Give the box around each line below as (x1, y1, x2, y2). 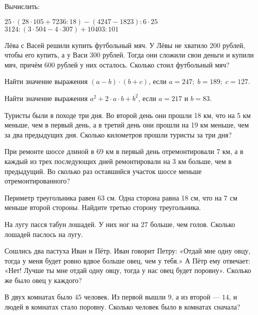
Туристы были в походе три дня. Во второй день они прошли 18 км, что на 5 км (4, 109, 251, 120)
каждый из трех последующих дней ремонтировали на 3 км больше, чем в (4, 155, 232, 166)
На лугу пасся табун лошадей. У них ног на (4, 218, 139, 229)
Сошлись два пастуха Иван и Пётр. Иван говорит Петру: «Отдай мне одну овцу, (4, 245, 250, 256)
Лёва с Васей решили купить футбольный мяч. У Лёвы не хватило (4, 39, 207, 50)
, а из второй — (171, 291, 220, 302)
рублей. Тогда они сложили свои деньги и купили (102, 49, 254, 60)
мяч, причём (4, 59, 42, 69)
